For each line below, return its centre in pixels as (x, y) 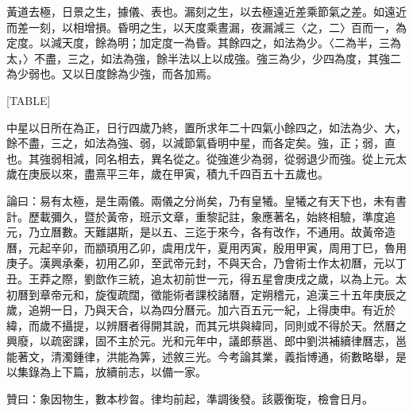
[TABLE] (29, 100)
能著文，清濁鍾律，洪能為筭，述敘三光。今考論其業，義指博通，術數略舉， (201, 356)
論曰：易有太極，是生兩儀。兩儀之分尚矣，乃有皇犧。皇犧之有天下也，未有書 (206, 200)
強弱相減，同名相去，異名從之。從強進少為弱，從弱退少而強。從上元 (217, 158)
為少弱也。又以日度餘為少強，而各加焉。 (112, 74)
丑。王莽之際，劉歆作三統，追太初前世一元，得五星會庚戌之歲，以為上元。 (201, 278)
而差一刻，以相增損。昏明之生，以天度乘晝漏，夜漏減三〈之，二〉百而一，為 (206, 27)
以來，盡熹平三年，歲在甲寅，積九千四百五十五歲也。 (189, 174)
